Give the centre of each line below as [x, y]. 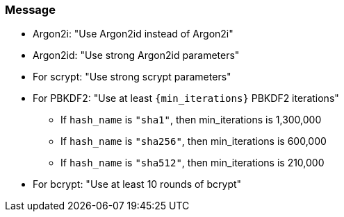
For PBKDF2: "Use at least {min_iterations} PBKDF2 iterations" [186, 98]
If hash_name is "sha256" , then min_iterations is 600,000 [194, 141]
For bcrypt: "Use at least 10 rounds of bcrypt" [137, 184]
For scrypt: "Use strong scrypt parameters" [132, 77]
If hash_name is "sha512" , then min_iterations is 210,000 [193, 163]
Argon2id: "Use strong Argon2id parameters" [136, 55]
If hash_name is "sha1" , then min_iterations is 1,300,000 [191, 120]
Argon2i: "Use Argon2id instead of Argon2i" [133, 34]
